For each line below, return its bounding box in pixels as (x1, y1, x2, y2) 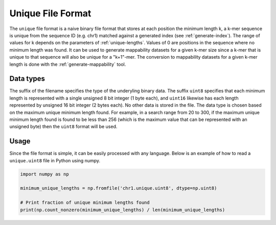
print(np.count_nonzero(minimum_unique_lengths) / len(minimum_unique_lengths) (20, 207, 225, 213)
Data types (9, 74, 45, 83)
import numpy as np (20, 171, 69, 177)
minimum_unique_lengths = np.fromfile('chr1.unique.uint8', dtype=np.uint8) (20, 185, 217, 191)
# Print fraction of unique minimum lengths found (20, 199, 150, 206)
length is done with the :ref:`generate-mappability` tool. (9, 61, 126, 67)
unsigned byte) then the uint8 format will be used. (9, 123, 118, 130)
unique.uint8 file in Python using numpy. (9, 157, 101, 163)
